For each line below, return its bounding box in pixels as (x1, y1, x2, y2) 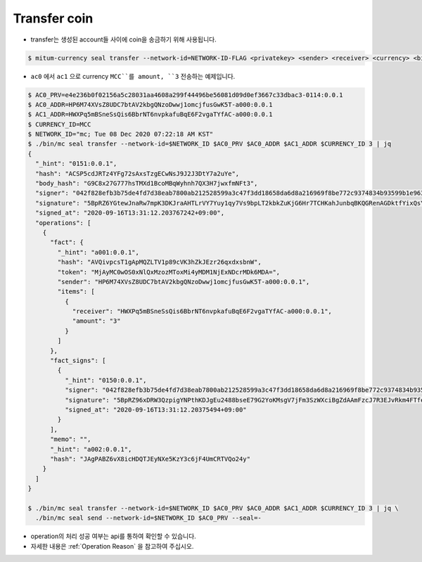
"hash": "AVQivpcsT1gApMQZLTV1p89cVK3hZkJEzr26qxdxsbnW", (57, 258, 262, 267)
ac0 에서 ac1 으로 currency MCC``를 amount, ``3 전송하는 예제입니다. (30, 72, 236, 80)
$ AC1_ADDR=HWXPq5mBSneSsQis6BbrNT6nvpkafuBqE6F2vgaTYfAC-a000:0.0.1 (27, 110, 273, 119)
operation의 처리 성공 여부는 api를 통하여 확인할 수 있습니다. (30, 532, 196, 541)
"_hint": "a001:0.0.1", (57, 248, 140, 256)
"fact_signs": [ (50, 357, 106, 365)
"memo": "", (50, 435, 91, 443)
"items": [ (57, 288, 95, 295)
